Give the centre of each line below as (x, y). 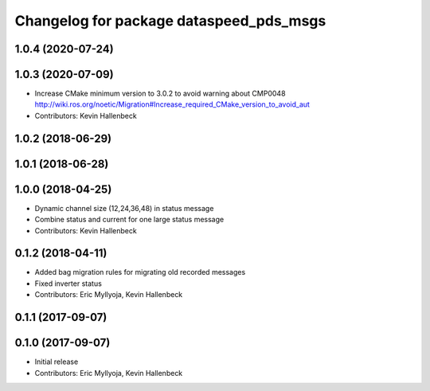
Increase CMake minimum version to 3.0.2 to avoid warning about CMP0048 (160, 94)
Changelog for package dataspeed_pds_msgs (170, 21)
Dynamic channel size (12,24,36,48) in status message (124, 208)
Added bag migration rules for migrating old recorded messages (140, 272)
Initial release (57, 362)
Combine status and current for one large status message (129, 220)
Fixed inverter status (68, 283)
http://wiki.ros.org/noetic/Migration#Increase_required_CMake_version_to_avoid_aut (172, 104)
